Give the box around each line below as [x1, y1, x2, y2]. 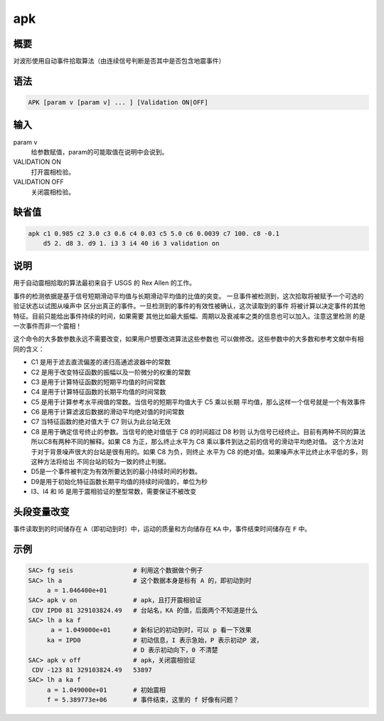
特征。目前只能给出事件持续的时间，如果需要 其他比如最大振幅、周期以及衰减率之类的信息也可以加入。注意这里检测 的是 [13, 312, 366, 320]
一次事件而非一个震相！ [13, 321, 82, 330]
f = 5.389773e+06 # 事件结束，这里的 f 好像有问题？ [46, 696, 240, 704]
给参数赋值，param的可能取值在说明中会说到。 [31, 147, 169, 156]
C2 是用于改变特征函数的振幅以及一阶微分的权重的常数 [31, 367, 191, 377]
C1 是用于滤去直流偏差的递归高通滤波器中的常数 [31, 358, 171, 367]
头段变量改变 [13, 506, 70, 518]
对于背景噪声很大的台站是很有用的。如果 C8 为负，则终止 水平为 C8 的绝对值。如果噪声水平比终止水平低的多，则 [36, 447, 368, 456]
